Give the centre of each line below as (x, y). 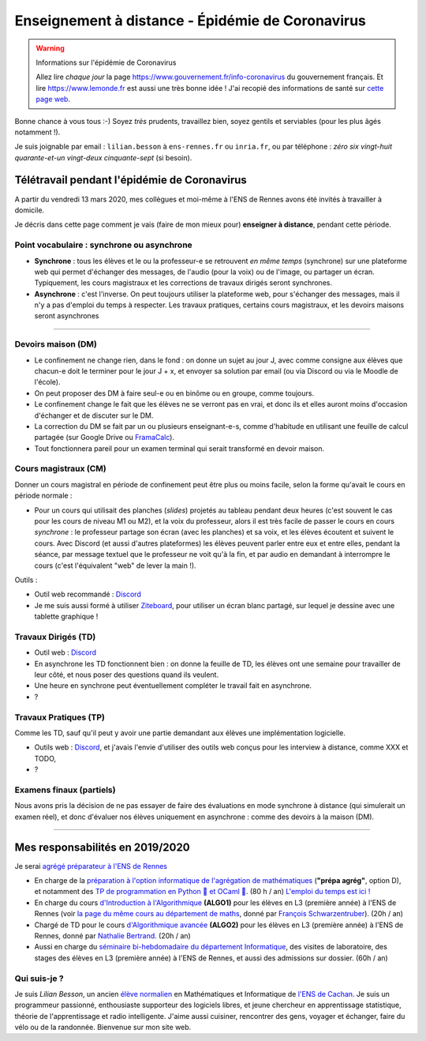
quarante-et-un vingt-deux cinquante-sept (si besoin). (103, 157)
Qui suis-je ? (39, 978)
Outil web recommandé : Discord (88, 594)
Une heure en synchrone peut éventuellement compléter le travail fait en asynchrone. (173, 686)
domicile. (30, 210)
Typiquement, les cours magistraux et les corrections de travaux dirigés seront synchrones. (183, 283)
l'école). (47, 382)
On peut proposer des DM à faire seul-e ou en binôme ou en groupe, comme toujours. (174, 393)
